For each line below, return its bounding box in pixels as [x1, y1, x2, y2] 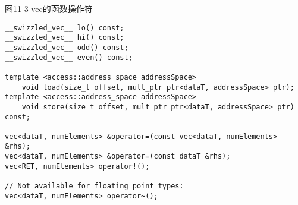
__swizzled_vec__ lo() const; [5, 23, 124, 32]
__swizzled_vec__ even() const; [5, 53, 133, 62]
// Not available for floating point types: [5, 182, 184, 191]
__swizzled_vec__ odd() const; [5, 43, 128, 52]
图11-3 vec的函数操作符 [5, 2, 93, 14]
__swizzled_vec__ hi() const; [5, 33, 124, 42]
